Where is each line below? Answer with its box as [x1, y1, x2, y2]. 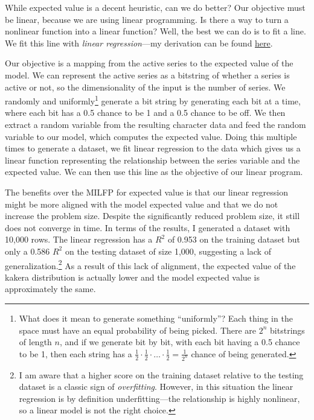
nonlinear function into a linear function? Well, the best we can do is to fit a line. [5, 25, 306, 37]
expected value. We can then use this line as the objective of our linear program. [5, 165, 303, 178]
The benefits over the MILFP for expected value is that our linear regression [5, 185, 288, 198]
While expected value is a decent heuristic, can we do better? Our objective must [5, 1, 306, 13]
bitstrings [270, 323, 305, 336]
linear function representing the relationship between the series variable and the [5, 153, 300, 166]
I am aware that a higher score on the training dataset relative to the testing [19, 368, 304, 381]
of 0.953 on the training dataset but [167, 233, 301, 246]
